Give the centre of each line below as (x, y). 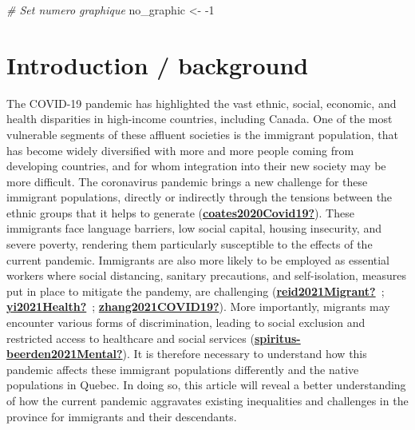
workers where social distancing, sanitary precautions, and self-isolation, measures (207, 275)
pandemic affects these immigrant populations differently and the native (183, 369)
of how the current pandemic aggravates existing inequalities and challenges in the (207, 400)
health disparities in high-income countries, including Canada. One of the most (200, 119)
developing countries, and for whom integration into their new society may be (196, 166)
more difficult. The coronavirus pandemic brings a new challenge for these (187, 181)
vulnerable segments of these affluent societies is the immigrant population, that (202, 134)
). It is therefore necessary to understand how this (245, 354)
